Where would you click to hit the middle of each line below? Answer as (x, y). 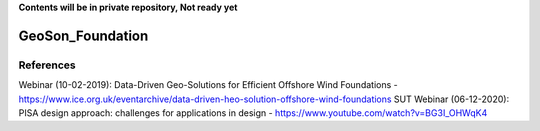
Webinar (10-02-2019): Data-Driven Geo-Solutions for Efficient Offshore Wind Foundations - (208, 85)
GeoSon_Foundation (83, 35)
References (47, 65)
